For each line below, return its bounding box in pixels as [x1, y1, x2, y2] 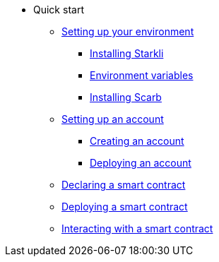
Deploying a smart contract [61, 201, 188, 213]
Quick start [33, 4, 84, 16]
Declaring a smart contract [61, 179, 186, 191]
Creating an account [90, 135, 184, 147]
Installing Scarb [90, 91, 162, 103]
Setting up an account [61, 113, 164, 125]
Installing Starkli [90, 47, 164, 59]
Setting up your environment [61, 25, 194, 37]
